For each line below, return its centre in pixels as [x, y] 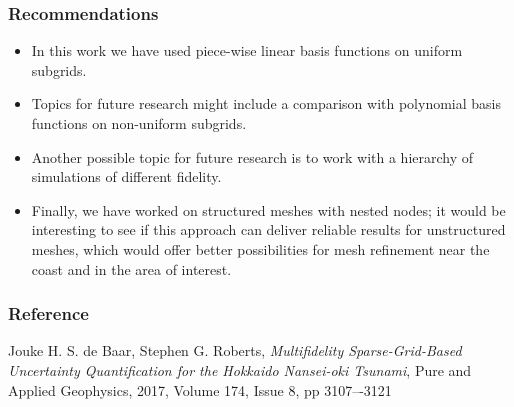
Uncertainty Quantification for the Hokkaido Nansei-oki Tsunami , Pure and [240, 369]
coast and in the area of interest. [131, 268]
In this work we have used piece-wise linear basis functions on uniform [247, 50]
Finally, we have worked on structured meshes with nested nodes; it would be [268, 209]
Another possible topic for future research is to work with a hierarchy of [252, 156]
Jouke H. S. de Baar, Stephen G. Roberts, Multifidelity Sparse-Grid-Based [235, 350]
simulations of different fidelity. [126, 176]
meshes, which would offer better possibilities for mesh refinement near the [260, 248]
